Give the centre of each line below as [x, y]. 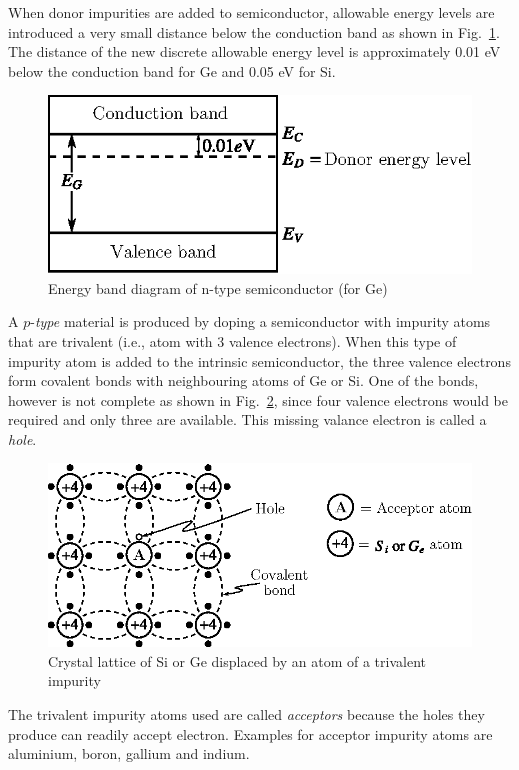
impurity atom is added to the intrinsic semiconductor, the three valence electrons [259, 360]
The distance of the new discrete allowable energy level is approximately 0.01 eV [254, 51]
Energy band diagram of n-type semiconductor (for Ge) [218, 287]
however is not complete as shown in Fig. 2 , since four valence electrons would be [258, 399]
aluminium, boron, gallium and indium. [129, 753]
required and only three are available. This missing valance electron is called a [247, 419]
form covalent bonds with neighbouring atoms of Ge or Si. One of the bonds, [243, 380]
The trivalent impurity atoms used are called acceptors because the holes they [246, 713]
